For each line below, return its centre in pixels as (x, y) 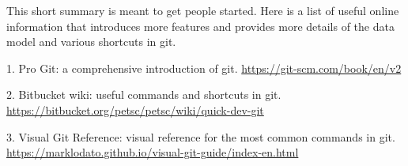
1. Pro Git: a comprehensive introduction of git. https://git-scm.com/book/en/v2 (204, 68)
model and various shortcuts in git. (91, 41)
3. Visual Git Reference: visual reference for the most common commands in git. (201, 136)
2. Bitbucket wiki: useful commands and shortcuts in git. (144, 94)
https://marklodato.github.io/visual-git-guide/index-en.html (153, 152)
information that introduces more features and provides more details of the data (200, 26)
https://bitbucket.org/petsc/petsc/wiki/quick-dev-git (135, 109)
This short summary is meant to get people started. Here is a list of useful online (203, 10)
